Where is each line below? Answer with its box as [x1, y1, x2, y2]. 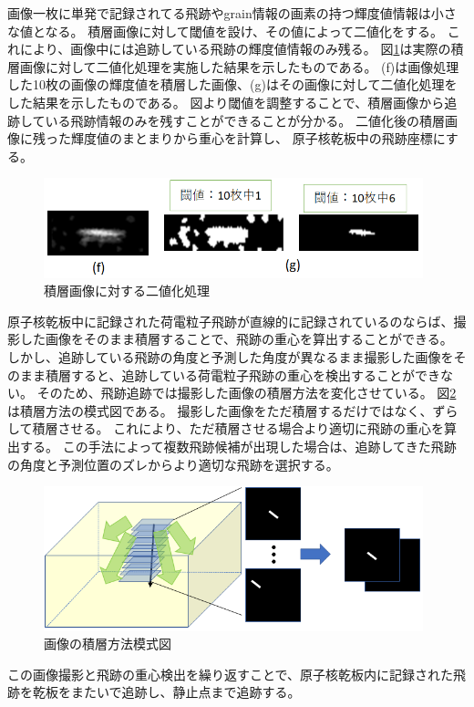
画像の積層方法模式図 [44, 634, 171, 653]
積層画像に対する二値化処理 [44, 281, 210, 300]
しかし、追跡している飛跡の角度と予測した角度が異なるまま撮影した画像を [7, 347, 454, 366]
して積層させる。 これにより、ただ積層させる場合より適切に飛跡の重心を [7, 419, 445, 438]
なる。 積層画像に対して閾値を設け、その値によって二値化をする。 [45, 21, 443, 40]
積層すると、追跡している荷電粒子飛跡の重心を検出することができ [45, 365, 441, 384]
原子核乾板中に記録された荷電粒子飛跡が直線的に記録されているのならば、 [7, 311, 454, 330]
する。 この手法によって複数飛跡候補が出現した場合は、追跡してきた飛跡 [19, 436, 457, 455]
